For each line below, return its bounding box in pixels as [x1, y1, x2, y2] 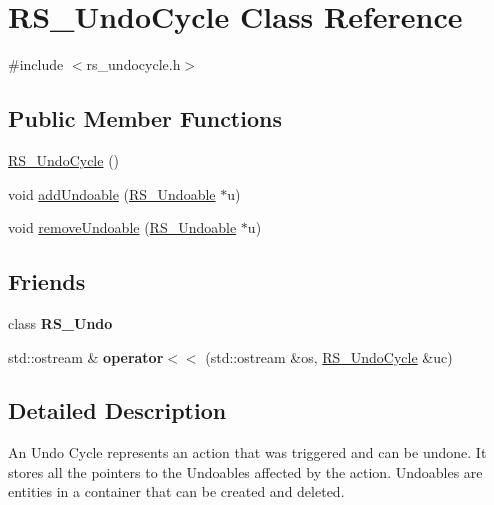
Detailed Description [8, 395, 227, 426]
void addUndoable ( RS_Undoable [8, 183, 216, 204]
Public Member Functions [8, 103, 282, 134]
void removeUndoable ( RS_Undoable [8, 217, 237, 238]
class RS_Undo [8, 312, 113, 333]
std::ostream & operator [8, 346, 164, 367]
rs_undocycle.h [86, 54, 181, 75]
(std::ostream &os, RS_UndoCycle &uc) [205, 346, 453, 367]
